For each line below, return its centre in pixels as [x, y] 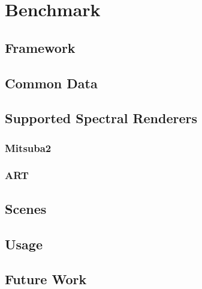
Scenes [26, 208]
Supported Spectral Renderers [101, 118]
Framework [40, 47]
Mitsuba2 [28, 148]
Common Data [51, 83]
